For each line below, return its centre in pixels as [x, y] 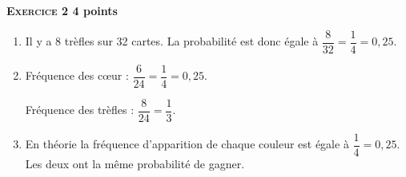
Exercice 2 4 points [62, 10]
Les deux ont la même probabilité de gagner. [135, 163]
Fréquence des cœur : [77, 75]
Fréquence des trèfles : [80, 110]
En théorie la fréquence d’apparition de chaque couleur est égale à [187, 144]
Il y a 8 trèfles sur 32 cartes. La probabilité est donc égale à [172, 41]
